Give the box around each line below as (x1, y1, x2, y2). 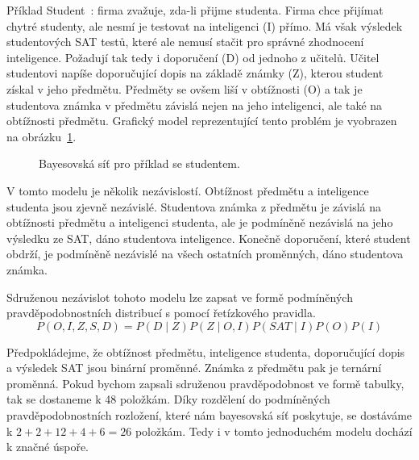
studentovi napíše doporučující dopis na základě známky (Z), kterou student (6, 65, 384, 82)
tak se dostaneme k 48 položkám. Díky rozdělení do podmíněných (6, 391, 330, 408)
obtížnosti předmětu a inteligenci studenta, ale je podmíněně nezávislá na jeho (6, 214, 393, 231)
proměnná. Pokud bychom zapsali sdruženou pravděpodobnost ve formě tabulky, (6, 374, 404, 391)
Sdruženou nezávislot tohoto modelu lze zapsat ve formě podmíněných (6, 288, 353, 305)
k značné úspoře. (6, 438, 89, 455)
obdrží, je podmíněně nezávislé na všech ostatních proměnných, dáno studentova (6, 245, 404, 262)
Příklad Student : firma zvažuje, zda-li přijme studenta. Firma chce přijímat (6, 2, 384, 18)
